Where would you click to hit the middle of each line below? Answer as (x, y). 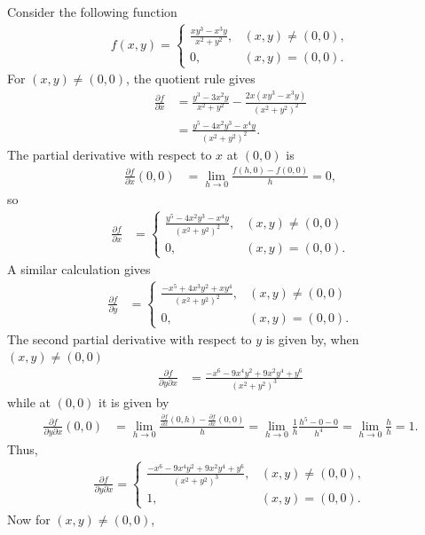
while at (29, 401)
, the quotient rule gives (191, 79)
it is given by (134, 401)
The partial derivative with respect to (110, 154)
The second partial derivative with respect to (130, 338)
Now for (29, 519)
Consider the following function (92, 12)
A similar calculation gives (79, 268)
